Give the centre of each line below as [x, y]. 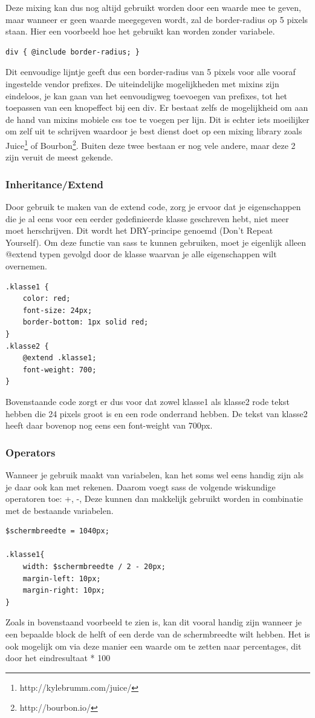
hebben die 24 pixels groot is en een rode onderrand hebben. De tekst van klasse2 [157, 413]
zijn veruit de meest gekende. [59, 157]
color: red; [47, 299]
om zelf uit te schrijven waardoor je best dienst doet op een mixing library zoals [154, 131]
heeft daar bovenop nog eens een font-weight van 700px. [109, 425]
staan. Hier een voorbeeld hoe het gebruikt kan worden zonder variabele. [140, 31]
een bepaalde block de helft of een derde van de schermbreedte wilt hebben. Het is [158, 634]
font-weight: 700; [60, 370]
